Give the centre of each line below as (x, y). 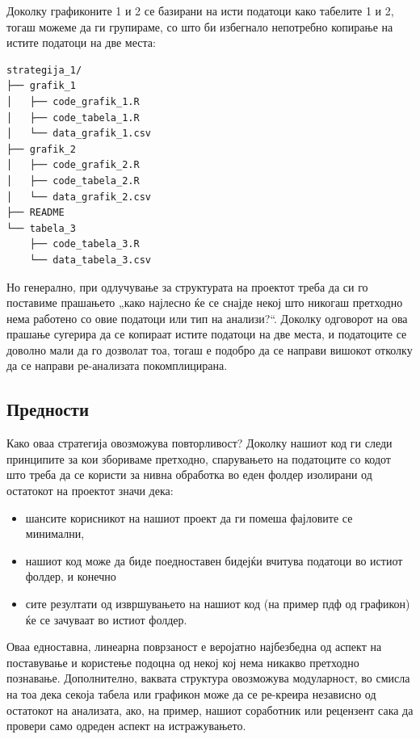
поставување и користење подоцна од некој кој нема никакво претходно (183, 662)
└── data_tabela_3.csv (90, 260)
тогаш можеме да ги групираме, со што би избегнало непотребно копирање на (200, 26)
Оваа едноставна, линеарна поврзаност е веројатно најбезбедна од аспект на (194, 647)
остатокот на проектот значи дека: (90, 491)
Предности (48, 409)
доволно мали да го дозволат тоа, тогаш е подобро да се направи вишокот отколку (210, 349)
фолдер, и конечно (71, 576)
